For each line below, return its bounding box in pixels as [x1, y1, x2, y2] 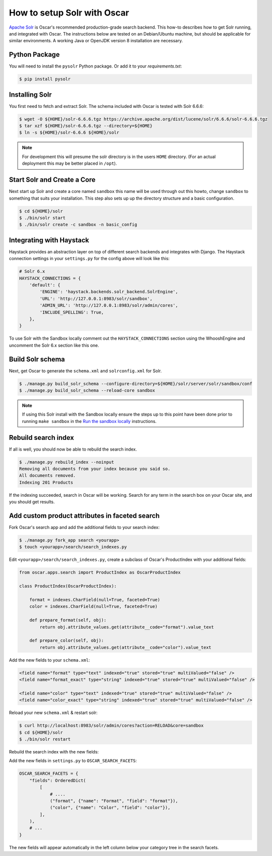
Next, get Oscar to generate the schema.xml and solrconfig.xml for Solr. [9, 367, 162, 374]
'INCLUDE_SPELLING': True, [39, 309, 104, 315]
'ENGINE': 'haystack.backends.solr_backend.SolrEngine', [39, 289, 178, 295]
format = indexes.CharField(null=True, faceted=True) [29, 597, 160, 602]
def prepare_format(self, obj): [29, 617, 107, 623]
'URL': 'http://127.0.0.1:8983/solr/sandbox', [39, 296, 153, 301]
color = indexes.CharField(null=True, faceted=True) [29, 604, 158, 610]
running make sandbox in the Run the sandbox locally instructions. [22, 418, 157, 424]
